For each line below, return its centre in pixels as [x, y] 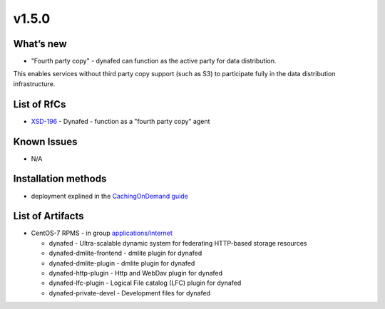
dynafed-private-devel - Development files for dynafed [129, 293]
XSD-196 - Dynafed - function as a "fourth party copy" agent [120, 121]
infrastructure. [34, 84]
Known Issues [45, 141]
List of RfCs [40, 104]
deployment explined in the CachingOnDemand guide [109, 196]
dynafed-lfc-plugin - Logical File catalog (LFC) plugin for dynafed [145, 283]
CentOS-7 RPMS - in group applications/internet [102, 233]
